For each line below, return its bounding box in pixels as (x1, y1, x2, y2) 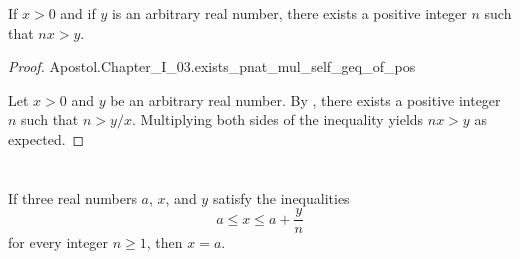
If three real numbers (8, 187, 137, 208)
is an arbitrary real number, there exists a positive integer (111, 3, 467, 23)
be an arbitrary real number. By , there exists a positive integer (110, 89, 501, 110)
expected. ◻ (8, 128, 85, 149)
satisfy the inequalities (212, 187, 350, 208)
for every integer (8, 232, 109, 253)
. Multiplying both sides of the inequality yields (131, 109, 424, 130)
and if (60, 3, 96, 23)
